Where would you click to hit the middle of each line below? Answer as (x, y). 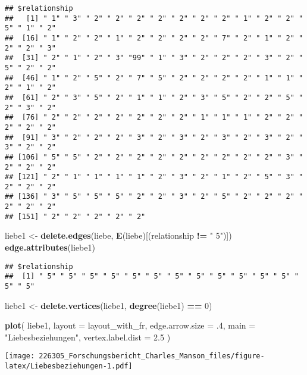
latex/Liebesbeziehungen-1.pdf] (69, 366)
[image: (20, 356)
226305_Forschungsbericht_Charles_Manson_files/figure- (152, 356)
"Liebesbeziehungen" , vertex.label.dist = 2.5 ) (88, 337)
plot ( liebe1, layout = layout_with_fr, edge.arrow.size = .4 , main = (130, 325)
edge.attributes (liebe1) (50, 247)
